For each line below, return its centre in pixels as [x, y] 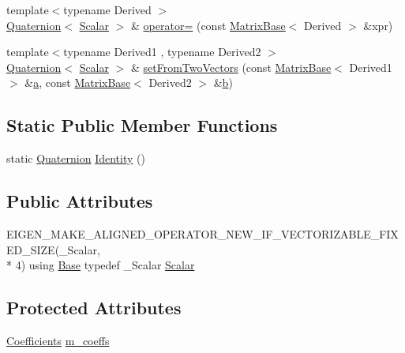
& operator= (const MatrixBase [208, 25]
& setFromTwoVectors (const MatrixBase [231, 67]
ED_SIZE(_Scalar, [53, 249]
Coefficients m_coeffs [58, 340]
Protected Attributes [94, 308]
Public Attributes [80, 201]
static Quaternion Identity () [76, 158]
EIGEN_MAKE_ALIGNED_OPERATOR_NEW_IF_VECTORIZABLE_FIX [202, 233]
